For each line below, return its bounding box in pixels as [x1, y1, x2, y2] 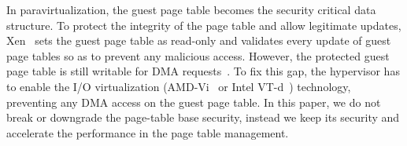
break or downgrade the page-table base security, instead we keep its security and [6, 109, 400, 126]
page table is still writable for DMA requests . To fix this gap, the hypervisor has [6, 63, 400, 79]
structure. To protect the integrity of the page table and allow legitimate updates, [6, 16, 401, 33]
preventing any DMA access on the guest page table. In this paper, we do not [6, 93, 381, 110]
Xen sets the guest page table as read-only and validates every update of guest [6, 32, 391, 49]
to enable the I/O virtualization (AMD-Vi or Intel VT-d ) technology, [6, 78, 351, 94]
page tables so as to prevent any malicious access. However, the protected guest [6, 47, 390, 64]
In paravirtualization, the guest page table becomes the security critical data [6, 2, 376, 17]
